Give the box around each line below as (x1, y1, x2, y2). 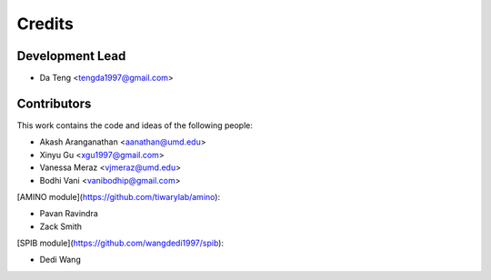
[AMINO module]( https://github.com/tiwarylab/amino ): (16, 191, 221, 202)
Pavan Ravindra (39, 208, 99, 219)
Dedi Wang (39, 255, 81, 265)
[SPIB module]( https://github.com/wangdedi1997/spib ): (16, 237, 225, 249)
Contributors (16, 95, 92, 111)
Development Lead (16, 48, 126, 64)
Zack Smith (39, 221, 82, 232)
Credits (16, 14, 75, 34)
